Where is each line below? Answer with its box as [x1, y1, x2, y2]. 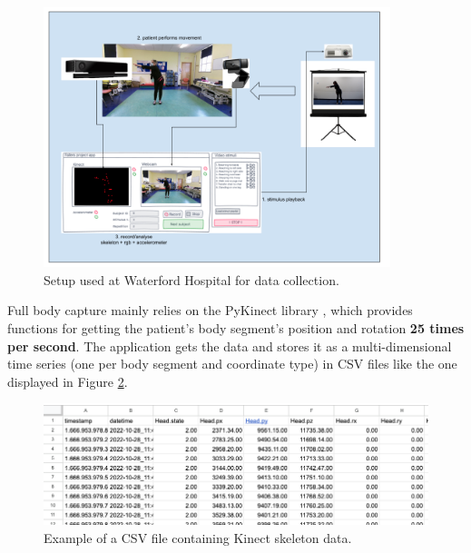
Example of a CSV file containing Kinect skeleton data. [44, 528, 352, 547]
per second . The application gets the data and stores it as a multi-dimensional [7, 336, 452, 355]
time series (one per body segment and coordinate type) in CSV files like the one [7, 354, 457, 373]
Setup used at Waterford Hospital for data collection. [44, 270, 339, 289]
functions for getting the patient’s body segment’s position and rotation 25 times [7, 318, 465, 337]
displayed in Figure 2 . [7, 371, 128, 390]
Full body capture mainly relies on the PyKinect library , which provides [7, 301, 413, 320]
